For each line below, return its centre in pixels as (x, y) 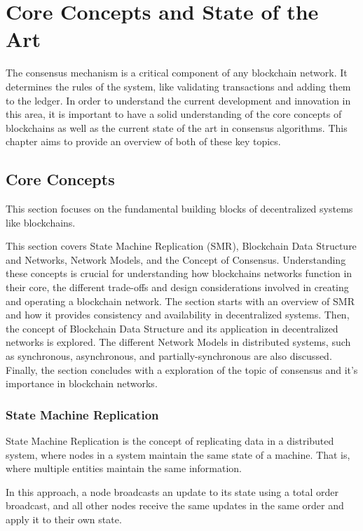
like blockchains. (41, 222)
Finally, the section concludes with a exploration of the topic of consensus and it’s (182, 369)
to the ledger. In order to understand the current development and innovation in (178, 100)
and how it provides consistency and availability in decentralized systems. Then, (178, 315)
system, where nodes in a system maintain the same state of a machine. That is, (178, 454)
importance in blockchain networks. (82, 383)
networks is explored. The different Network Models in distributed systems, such (178, 342)
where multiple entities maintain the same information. (124, 468)
